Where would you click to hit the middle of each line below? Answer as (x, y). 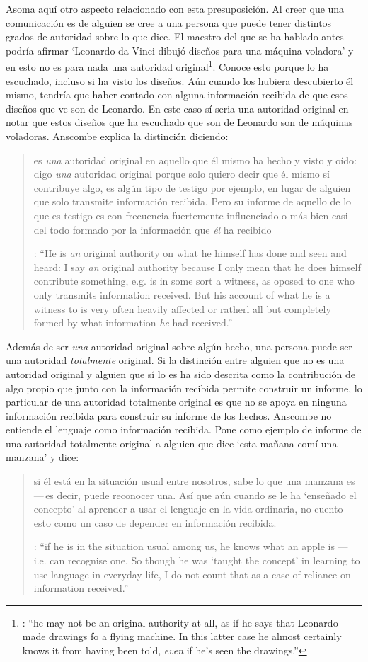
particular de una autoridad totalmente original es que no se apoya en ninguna (176, 402)
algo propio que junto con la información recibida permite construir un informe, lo (184, 388)
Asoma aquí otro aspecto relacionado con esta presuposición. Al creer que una (175, 8)
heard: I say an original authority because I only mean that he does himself (197, 267)
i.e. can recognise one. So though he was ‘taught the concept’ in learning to (197, 560)
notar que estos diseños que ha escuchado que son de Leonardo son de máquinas (179, 122)
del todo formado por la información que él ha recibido (153, 229)
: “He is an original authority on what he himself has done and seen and (190, 253)
